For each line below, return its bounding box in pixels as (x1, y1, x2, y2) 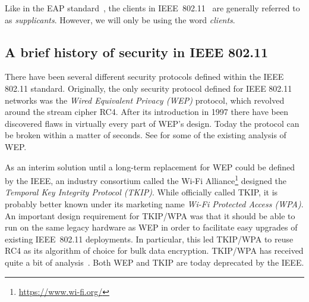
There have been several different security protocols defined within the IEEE (5, 70, 284, 83)
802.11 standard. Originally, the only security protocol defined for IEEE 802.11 (5, 82, 292, 94)
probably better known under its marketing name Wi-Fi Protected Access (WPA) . (5, 197, 304, 210)
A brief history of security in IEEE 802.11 (5, 42, 269, 61)
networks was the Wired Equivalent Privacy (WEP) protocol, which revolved (5, 94, 285, 106)
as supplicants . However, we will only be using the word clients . (5, 13, 235, 26)
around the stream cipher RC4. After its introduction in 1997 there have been (5, 105, 288, 118)
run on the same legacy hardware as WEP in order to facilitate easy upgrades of (5, 221, 298, 233)
